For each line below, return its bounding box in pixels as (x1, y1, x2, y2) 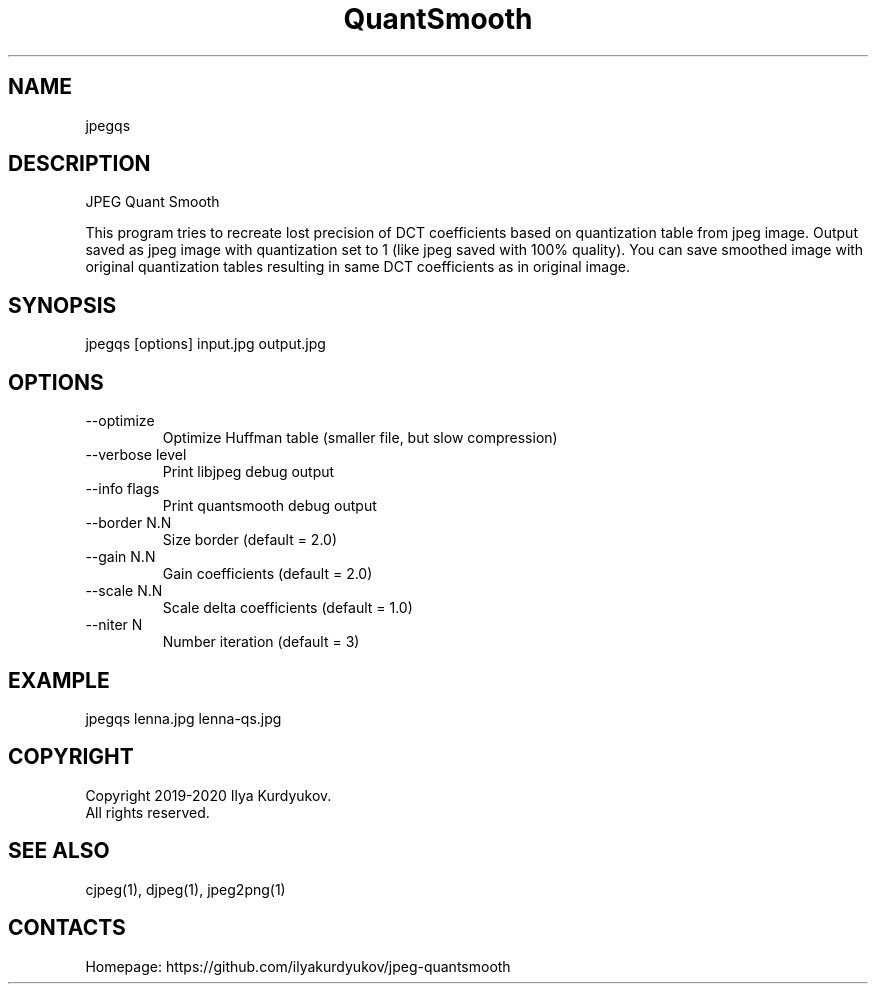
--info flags (85, 480, 160, 498)
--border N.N (85, 514, 172, 532)
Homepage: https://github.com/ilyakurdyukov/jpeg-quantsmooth (85, 957, 511, 975)
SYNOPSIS (8, 292, 117, 318)
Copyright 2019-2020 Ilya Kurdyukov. (85, 786, 332, 804)
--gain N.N (85, 548, 156, 566)
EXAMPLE (8, 667, 110, 693)
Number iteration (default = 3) (162, 633, 360, 651)
